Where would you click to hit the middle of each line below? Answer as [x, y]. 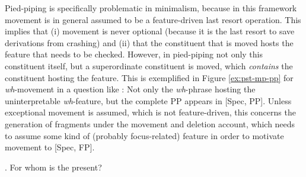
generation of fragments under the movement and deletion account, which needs [150, 123]
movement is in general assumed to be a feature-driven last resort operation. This [153, 19]
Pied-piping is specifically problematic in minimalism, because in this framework [151, 8]
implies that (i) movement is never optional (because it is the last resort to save [150, 31]
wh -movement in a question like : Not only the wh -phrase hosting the [130, 89]
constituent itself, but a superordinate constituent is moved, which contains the [149, 65]
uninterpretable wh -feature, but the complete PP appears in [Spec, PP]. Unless [148, 100]
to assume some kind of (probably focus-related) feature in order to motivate [144, 135]
